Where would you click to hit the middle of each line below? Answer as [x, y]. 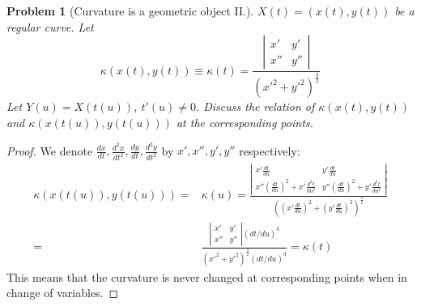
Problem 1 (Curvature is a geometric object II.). [130, 11]
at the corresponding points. [245, 123]
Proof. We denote [50, 150]
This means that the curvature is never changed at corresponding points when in [207, 276]
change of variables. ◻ [63, 293]
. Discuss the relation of [255, 106]
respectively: [270, 150]
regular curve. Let [50, 26]
